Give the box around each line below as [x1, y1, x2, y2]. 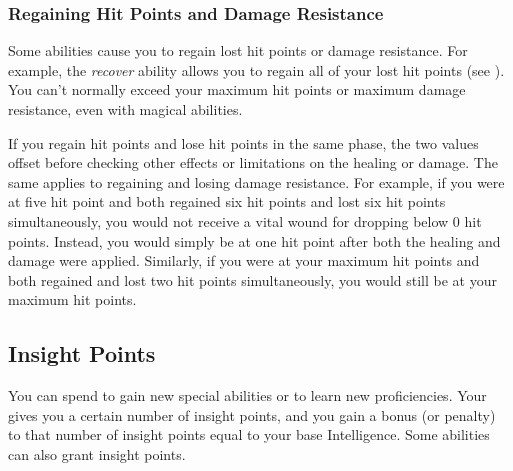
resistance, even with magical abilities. [8, 99, 243, 119]
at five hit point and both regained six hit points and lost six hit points [8, 191, 446, 212]
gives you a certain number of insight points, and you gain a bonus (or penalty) [8, 404, 496, 425]
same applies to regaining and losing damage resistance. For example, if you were [8, 171, 505, 192]
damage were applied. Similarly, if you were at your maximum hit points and [8, 250, 480, 271]
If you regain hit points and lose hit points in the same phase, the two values [8, 132, 479, 153]
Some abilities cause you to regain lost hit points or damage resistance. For [8, 40, 468, 61]
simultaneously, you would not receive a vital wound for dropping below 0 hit [8, 210, 482, 231]
